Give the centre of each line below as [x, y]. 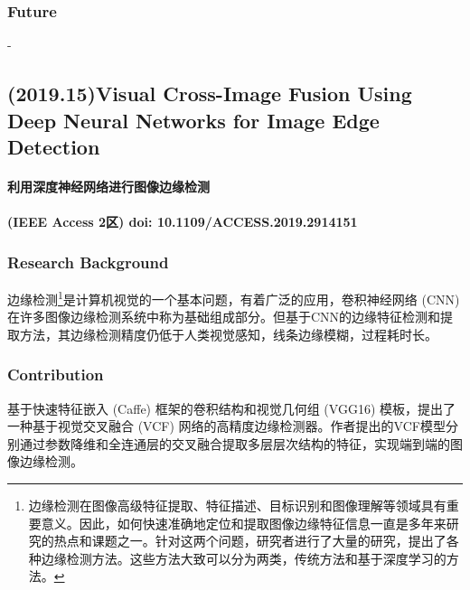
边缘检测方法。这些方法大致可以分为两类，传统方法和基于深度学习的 [244, 558]
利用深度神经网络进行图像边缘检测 [108, 186]
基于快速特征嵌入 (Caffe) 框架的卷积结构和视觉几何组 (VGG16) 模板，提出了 [232, 408]
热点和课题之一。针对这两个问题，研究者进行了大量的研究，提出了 [250, 541]
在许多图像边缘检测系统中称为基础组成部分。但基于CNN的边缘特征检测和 [224, 317]
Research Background [88, 262]
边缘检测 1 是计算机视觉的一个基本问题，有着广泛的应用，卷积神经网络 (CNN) [234, 297]
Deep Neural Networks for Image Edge [193, 120]
